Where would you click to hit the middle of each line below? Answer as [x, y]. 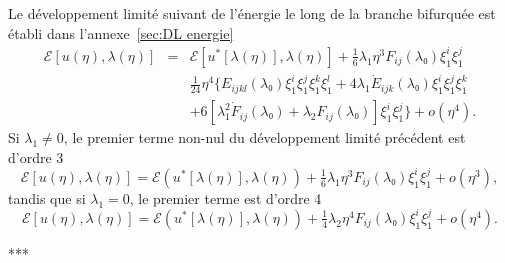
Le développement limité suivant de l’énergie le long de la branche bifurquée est [252, 13]
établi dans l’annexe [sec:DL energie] [121, 32]
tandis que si [47, 197]
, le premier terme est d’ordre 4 [225, 197]
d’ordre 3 [36, 156]
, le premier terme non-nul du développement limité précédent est [264, 137]
